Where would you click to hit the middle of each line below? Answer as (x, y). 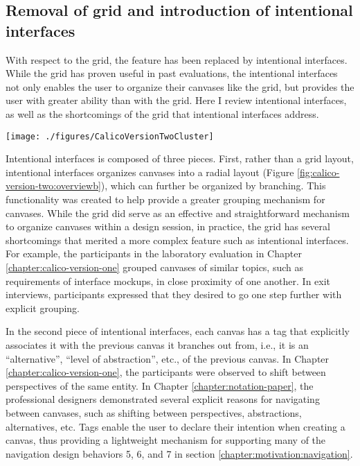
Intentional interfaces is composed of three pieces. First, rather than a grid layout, (180, 158)
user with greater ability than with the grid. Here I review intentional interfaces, (176, 100)
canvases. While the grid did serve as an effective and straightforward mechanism (178, 213)
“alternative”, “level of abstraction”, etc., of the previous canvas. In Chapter (168, 358)
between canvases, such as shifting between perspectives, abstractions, (154, 412)
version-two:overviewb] (53, 185)
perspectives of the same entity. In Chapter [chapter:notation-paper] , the (160, 385)
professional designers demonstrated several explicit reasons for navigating (163, 399)
